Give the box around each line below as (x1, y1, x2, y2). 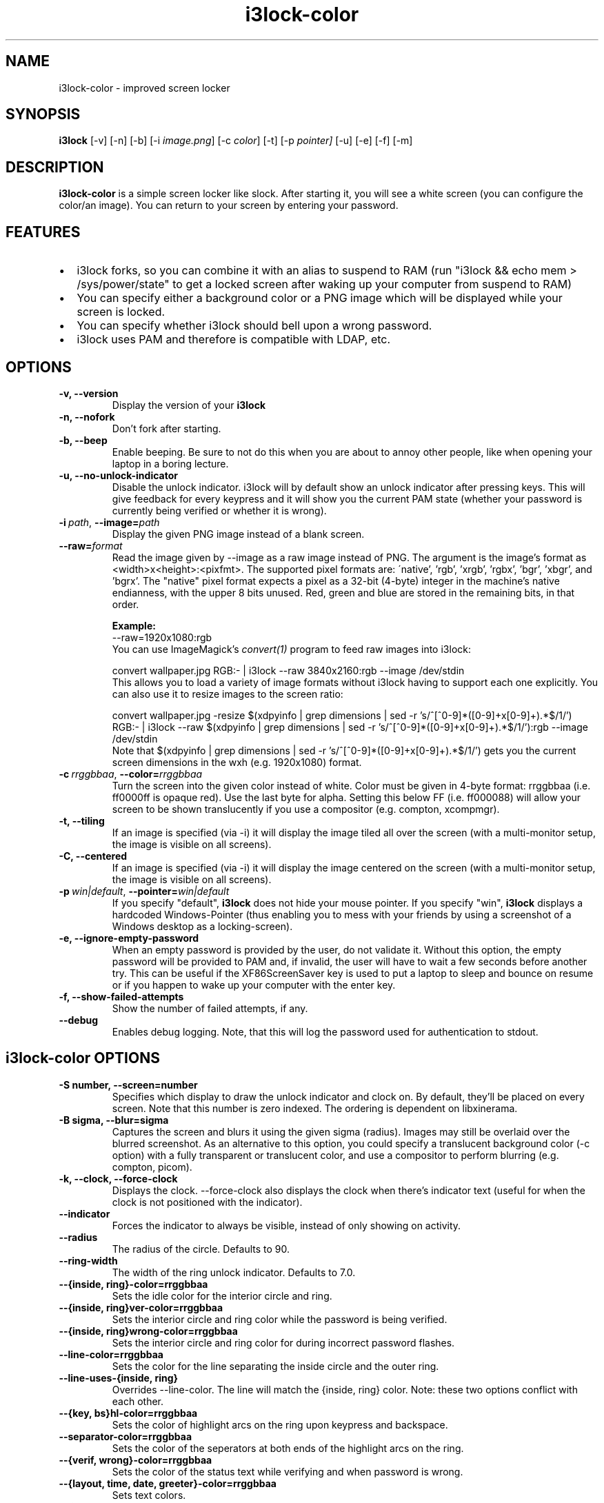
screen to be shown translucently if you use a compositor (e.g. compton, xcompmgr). (112, 803, 500, 815)
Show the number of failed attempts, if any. (112, 1002, 308, 1014)
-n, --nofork (59, 410, 115, 423)
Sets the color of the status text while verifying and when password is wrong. (112, 1465, 463, 1477)
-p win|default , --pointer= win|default (59, 885, 230, 897)
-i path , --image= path (59, 516, 160, 528)
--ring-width (59, 1254, 118, 1267)
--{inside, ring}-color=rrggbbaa (59, 1278, 208, 1290)
